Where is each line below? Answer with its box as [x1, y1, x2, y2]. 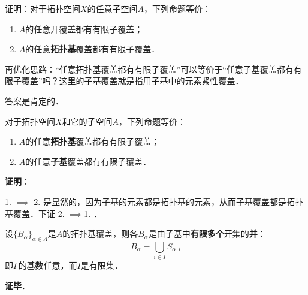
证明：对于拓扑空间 [5, 2, 80, 14]
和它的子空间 [62, 115, 113, 127]
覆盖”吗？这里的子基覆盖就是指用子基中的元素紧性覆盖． [21, 74, 244, 87]
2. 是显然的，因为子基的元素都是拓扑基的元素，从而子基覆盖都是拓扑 [34, 195, 303, 207]
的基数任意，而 [18, 259, 77, 272]
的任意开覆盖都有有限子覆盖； [25, 22, 143, 35]
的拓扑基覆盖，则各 [62, 227, 138, 240]
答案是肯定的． [5, 94, 64, 107]
